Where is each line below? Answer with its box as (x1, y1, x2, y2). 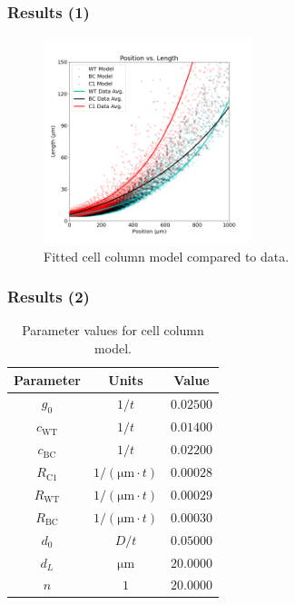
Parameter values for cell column (22, 321, 204, 340)
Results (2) (7, 285, 90, 308)
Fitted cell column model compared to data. (44, 246, 290, 265)
